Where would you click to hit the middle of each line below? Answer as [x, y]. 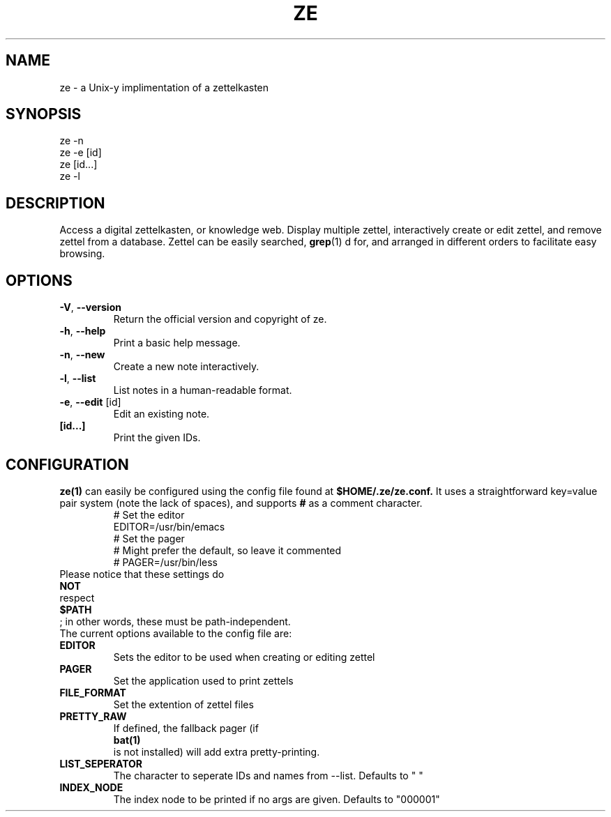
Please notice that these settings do [142, 574]
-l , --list [78, 379]
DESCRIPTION [55, 203]
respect [77, 597]
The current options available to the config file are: [176, 633]
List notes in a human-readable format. [203, 390]
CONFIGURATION [67, 464]
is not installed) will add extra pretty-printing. [217, 751]
